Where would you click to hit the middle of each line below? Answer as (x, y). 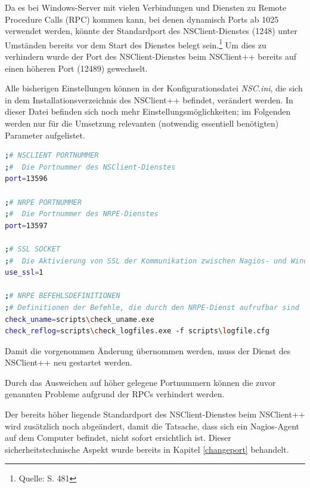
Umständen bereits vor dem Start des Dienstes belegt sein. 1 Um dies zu (136, 44)
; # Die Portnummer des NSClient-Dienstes (90, 167)
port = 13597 (26, 225)
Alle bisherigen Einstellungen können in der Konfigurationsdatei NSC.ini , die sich (154, 88)
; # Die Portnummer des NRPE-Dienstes (82, 214)
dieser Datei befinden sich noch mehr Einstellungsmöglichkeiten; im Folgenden (148, 111)
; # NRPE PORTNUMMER (43, 202)
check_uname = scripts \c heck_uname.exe (80, 319)
